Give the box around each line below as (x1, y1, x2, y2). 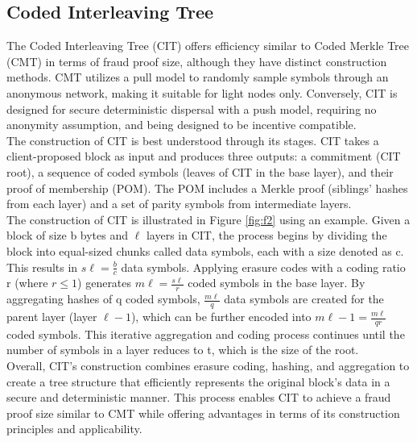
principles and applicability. (6, 420, 142, 437)
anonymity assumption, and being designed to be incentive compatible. (6, 116, 357, 133)
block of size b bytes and (6, 227, 129, 244)
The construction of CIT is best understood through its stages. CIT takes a (6, 131, 379, 148)
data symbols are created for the (224, 290, 384, 307)
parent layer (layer (6, 308, 97, 324)
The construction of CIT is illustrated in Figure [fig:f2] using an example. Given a (6, 211, 411, 227)
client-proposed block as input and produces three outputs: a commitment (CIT (6, 148, 401, 165)
